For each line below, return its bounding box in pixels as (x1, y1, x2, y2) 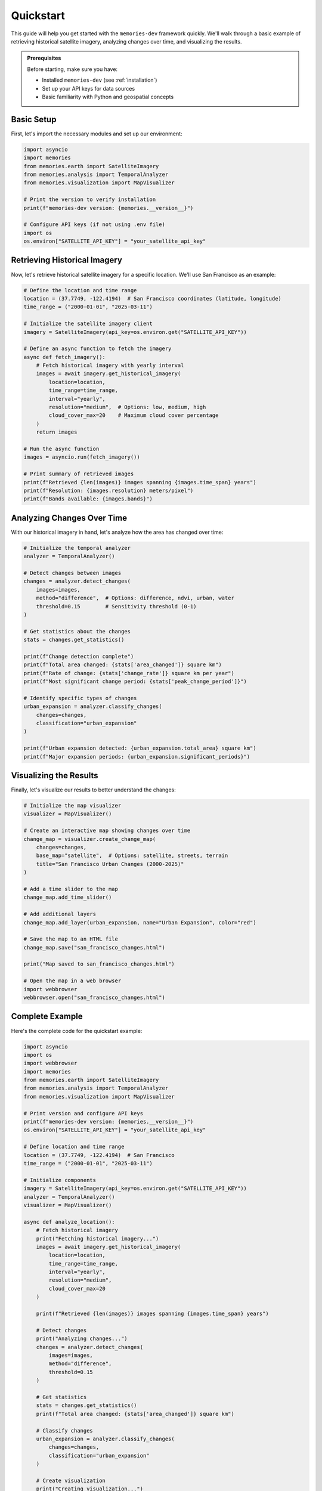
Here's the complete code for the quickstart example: (11, 1027, 143, 1034)
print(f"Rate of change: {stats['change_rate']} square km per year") (23, 670, 235, 676)
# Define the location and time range (23, 287, 137, 293)
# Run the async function (23, 445, 100, 452)
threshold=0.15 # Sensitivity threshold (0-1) (36, 603, 197, 610)
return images (36, 429, 78, 435)
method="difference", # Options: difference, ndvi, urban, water (36, 595, 235, 602)
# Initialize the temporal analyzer (23, 545, 131, 551)
